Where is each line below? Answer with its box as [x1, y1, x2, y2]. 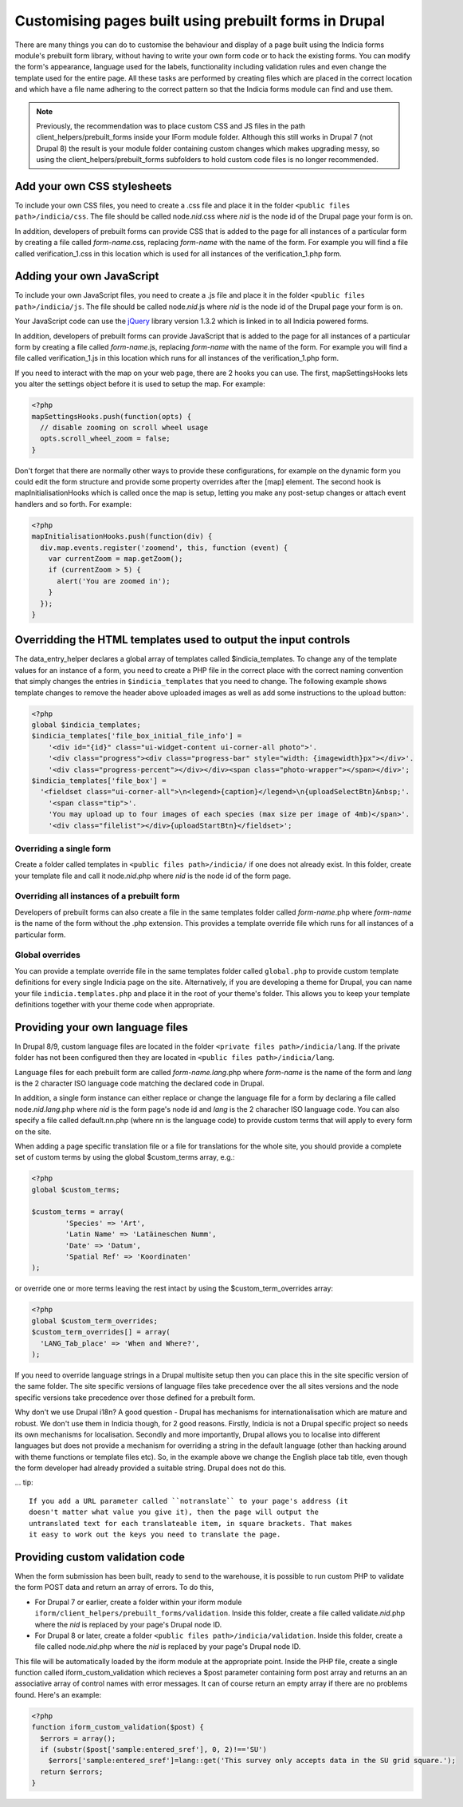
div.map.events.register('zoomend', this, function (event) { [40, 543, 288, 552]
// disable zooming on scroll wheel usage [40, 423, 209, 432]
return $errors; [40, 1767, 104, 1776]
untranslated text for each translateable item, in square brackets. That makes [29, 1519, 353, 1528]
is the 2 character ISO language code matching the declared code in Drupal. [14, 1078, 265, 1088]
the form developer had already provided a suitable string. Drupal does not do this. [14, 1463, 287, 1473]
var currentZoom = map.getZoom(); [48, 555, 183, 563]
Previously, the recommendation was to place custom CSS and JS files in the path [36, 121, 306, 131]
